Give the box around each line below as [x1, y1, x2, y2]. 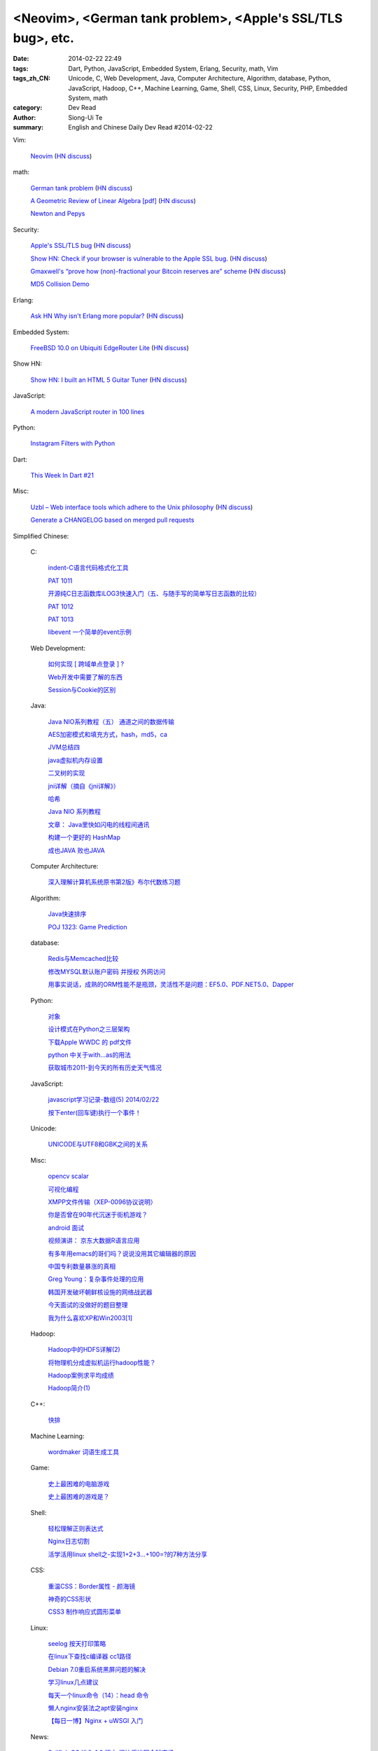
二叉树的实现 [48, 769, 85, 777]
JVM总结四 [48, 743, 80, 752]
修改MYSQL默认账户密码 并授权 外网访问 [48, 967, 166, 976]
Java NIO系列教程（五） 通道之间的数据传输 [48, 717, 175, 726]
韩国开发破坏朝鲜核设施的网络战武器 [48, 1287, 153, 1296]
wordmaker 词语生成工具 [48, 1448, 120, 1456]
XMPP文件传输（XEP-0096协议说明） [48, 1198, 157, 1206]
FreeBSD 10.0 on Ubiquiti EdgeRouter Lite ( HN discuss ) [30, 343, 189, 352]
